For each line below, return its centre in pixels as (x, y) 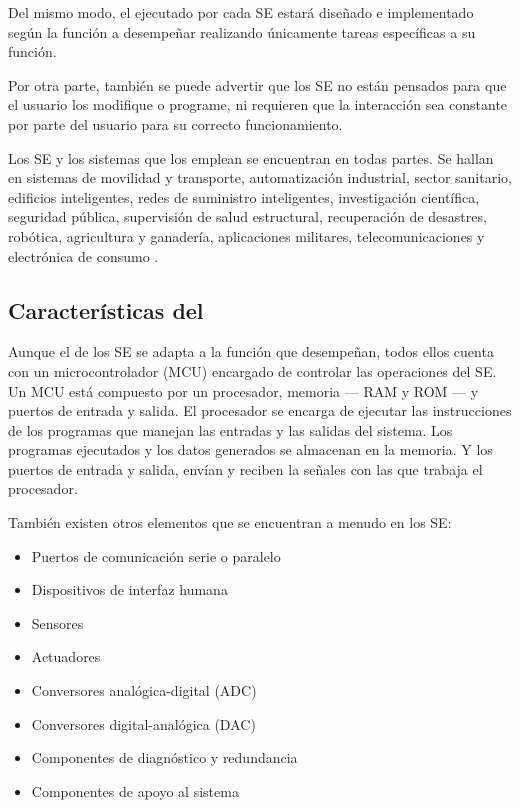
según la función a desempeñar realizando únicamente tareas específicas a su (242, 31)
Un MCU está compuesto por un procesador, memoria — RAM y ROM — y (243, 390)
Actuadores (66, 656)
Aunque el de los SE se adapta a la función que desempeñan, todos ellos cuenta (251, 351)
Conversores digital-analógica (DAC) (143, 723)
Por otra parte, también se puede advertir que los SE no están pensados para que (257, 84)
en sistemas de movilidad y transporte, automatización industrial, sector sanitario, (260, 177)
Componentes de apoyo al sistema (135, 790)
